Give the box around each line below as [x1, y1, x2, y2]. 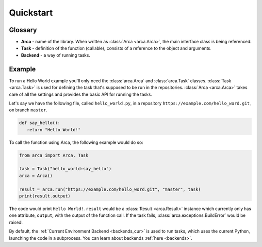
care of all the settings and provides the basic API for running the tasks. [9, 91, 152, 97]
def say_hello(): [19, 120, 61, 126]
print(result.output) [19, 194, 71, 199]
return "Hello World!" [27, 127, 81, 132]
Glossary [9, 26, 37, 34]
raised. [9, 219, 23, 225]
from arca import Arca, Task [19, 152, 89, 158]
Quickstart [9, 7, 53, 18]
